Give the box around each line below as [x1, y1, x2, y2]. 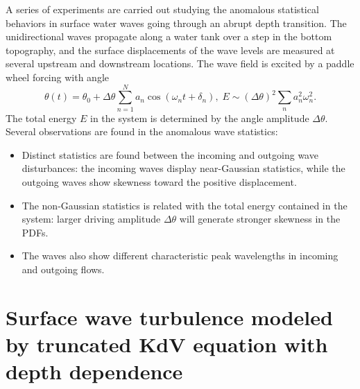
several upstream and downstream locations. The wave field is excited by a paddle [6, 56, 354, 71]
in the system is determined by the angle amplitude [89, 110, 309, 125]
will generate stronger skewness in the [179, 211, 341, 226]
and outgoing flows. [22, 262, 105, 277]
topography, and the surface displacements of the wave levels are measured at [6, 42, 335, 57]
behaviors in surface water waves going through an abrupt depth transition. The [6, 15, 347, 30]
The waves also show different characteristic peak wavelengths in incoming [22, 248, 338, 263]
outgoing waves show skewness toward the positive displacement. [22, 175, 297, 189]
